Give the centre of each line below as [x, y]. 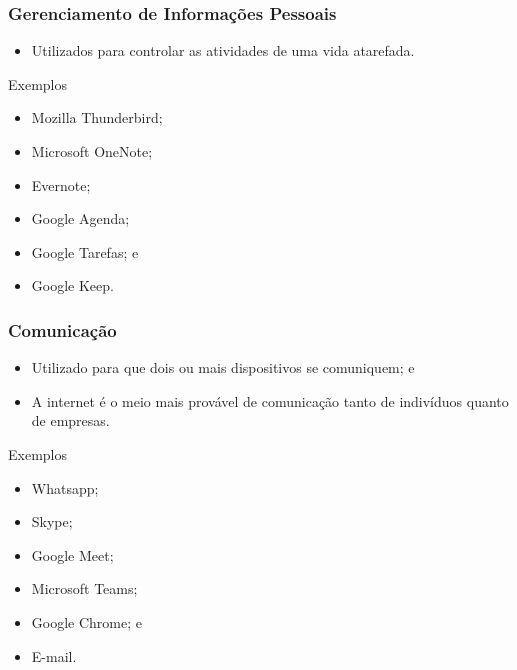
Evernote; [61, 184]
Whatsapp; [65, 487]
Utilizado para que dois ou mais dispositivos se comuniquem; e [223, 367]
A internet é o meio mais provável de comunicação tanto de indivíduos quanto [270, 400]
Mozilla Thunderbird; [97, 117]
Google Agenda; [80, 218]
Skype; [52, 521]
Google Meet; [72, 554]
